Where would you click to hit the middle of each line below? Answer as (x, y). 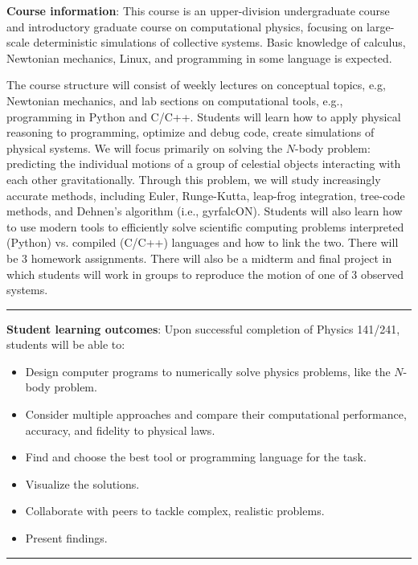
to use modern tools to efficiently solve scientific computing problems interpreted (205, 226)
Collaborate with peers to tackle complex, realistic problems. (175, 511)
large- (381, 26)
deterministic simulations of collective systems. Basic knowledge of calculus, (219, 42)
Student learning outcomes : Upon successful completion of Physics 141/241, (203, 328)
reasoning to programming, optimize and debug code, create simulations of (191, 132)
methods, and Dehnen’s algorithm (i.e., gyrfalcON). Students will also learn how (205, 211)
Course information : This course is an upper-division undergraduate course (198, 10)
